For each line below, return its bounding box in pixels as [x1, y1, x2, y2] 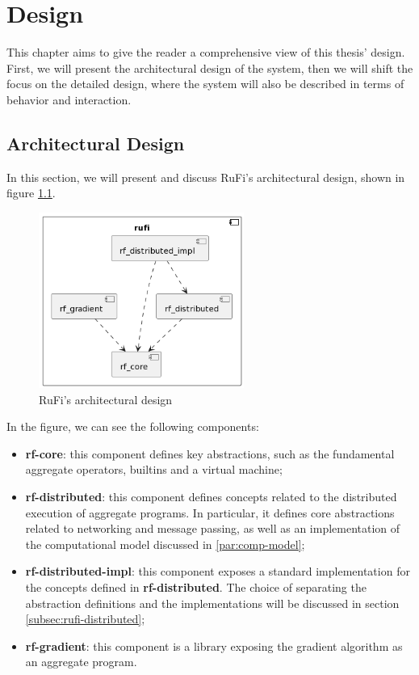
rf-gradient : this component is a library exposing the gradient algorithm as [25, 637, 403, 654]
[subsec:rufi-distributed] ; [25, 610, 145, 627]
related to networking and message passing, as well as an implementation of [25, 520, 400, 537]
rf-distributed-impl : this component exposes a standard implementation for [25, 563, 410, 580]
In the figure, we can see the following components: [6, 418, 259, 435]
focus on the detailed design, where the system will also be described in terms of [6, 75, 404, 92]
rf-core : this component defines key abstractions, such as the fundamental [25, 445, 395, 462]
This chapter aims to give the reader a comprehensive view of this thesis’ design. [6, 44, 405, 61]
